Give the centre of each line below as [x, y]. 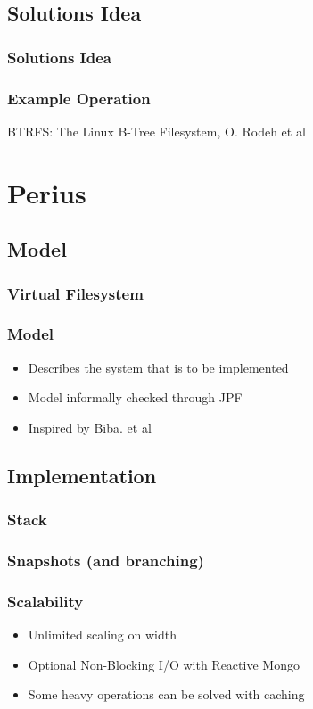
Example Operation [79, 98]
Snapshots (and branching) [106, 560]
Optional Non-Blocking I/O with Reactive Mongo [164, 664]
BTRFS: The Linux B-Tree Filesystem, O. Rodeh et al [156, 131]
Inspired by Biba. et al [90, 427]
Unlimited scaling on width [102, 635]
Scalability [45, 601]
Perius [47, 192]
